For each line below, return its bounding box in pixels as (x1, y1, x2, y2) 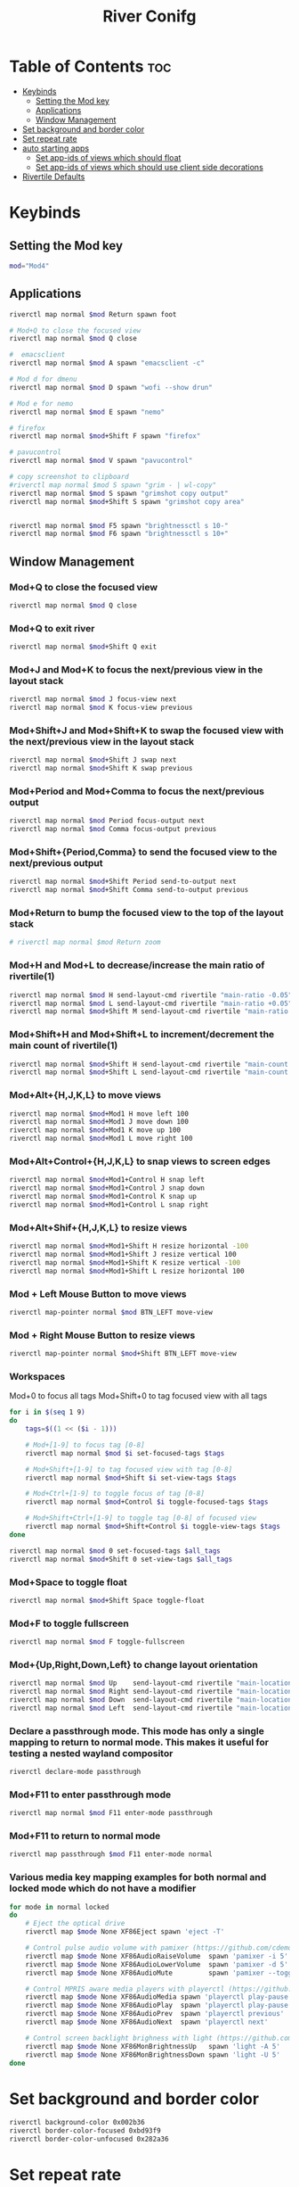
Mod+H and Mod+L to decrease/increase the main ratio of (9, 959, 265, 971)
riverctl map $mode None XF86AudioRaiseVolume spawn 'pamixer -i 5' (25, 1952, 289, 1960)
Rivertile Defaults (21, 171, 85, 182)
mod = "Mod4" (9, 261, 50, 270)
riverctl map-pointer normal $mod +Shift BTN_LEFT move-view (9, 1349, 238, 1358)
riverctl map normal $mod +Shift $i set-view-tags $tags (25, 1473, 238, 1482)
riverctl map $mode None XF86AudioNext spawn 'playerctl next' (25, 2018, 269, 2026)
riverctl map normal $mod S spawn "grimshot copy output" (9, 489, 229, 498)
